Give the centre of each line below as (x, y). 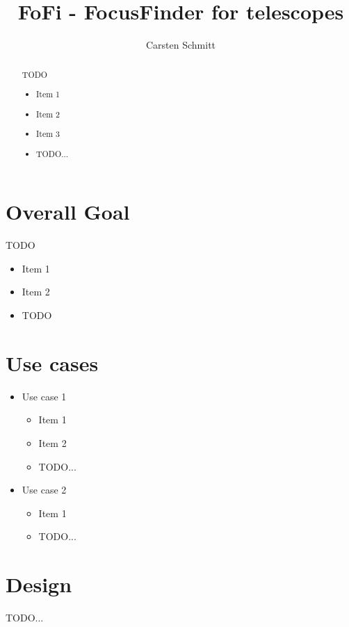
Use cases (52, 363)
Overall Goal (68, 212)
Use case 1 (44, 396)
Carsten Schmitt (181, 45)
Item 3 (48, 134)
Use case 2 (44, 490)
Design (39, 584)
